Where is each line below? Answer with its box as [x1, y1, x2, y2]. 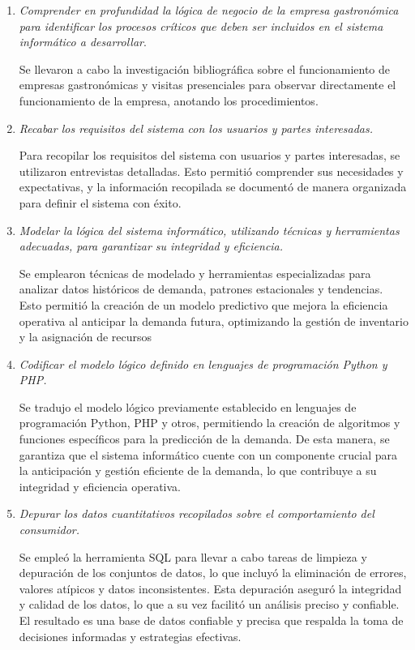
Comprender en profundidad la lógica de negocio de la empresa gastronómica [19, 2, 399, 18]
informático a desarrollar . [19, 33, 147, 50]
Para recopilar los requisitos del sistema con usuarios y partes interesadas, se [19, 147, 400, 164]
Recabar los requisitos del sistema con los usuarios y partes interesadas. [19, 119, 374, 136]
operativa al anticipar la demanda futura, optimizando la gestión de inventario [19, 312, 409, 329]
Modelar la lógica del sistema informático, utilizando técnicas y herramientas [19, 221, 400, 238]
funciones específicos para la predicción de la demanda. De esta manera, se [19, 430, 390, 447]
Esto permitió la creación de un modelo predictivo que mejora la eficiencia [19, 296, 388, 313]
